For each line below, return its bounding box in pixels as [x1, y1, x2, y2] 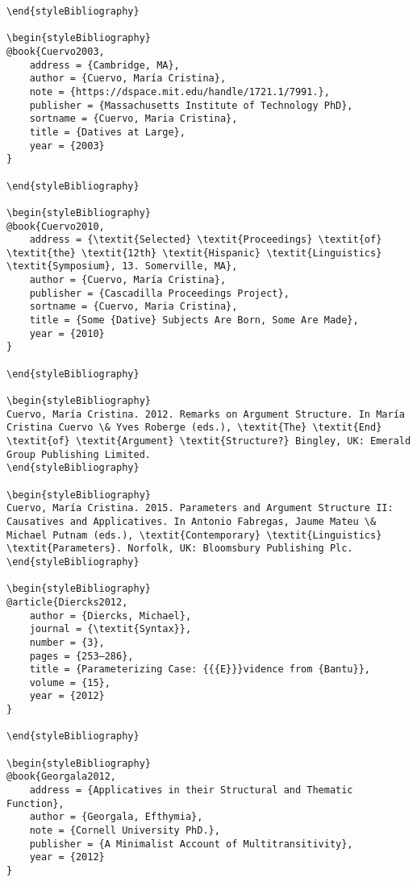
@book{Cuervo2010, [6, 220, 105, 232]
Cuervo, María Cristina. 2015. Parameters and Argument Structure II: [6, 502, 394, 514]
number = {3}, [29, 636, 105, 648]
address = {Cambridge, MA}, [29, 59, 180, 71]
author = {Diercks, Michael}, [29, 609, 192, 622]
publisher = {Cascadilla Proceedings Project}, [29, 287, 290, 299]
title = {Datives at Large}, [29, 126, 186, 138]
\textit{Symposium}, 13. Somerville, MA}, [6, 260, 238, 273]
